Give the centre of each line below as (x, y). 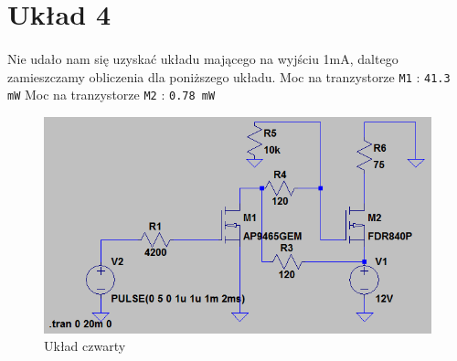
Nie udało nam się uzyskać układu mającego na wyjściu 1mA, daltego (203, 58)
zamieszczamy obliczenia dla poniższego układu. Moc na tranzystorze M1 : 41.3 (229, 76)
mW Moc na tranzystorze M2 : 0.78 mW (112, 95)
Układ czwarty (85, 346)
